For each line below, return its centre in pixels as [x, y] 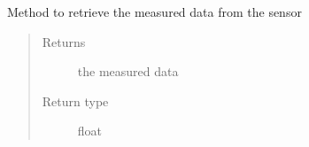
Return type [75, 101]
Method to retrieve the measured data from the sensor [154, 12]
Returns [64, 41]
